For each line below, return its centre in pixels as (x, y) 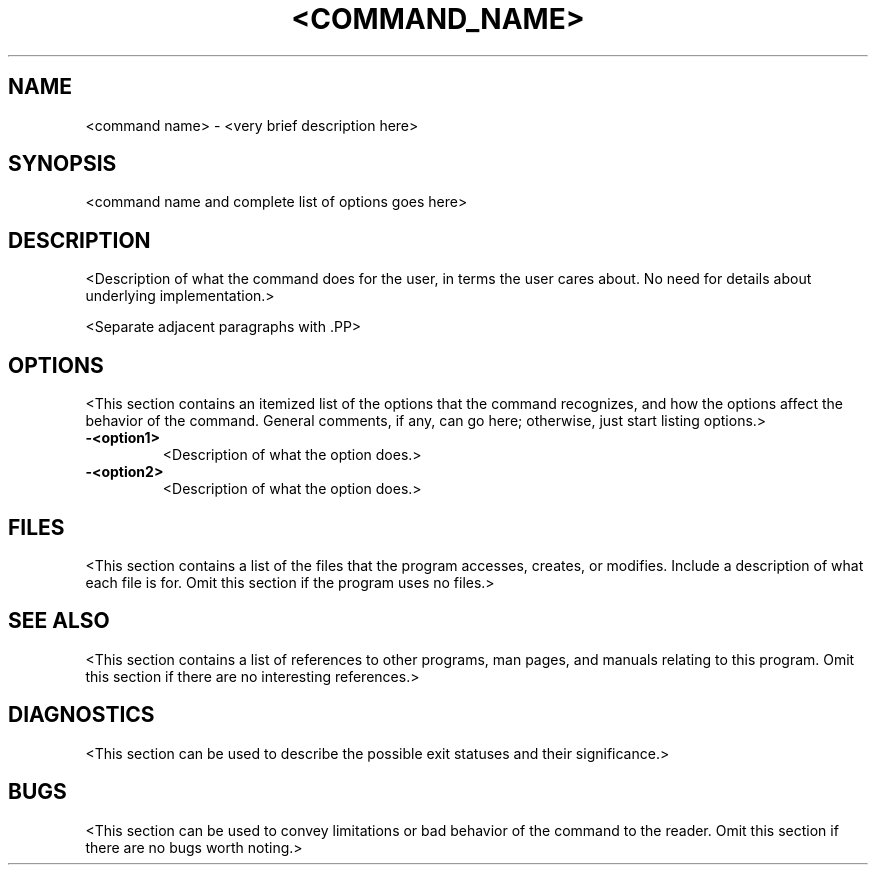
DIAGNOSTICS (81, 715)
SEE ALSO (59, 621)
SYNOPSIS (62, 164)
